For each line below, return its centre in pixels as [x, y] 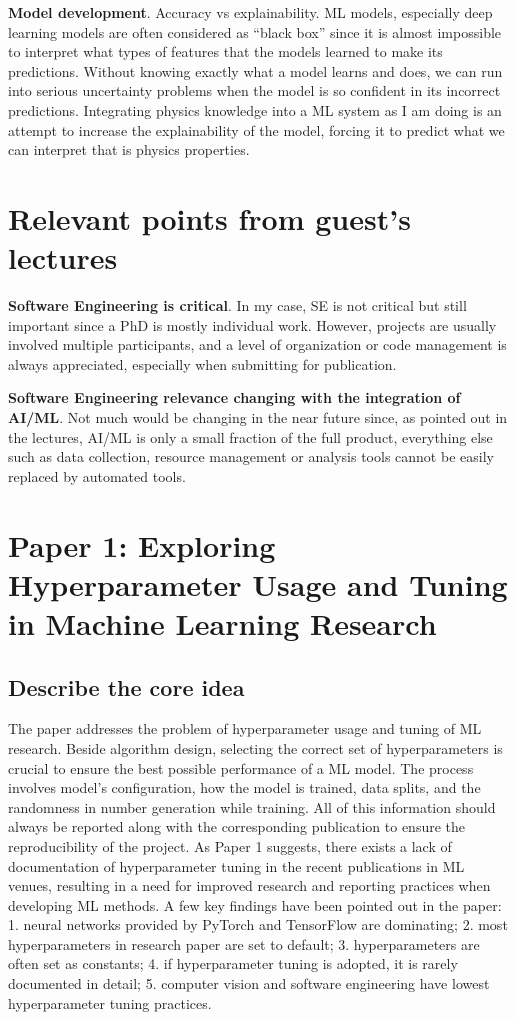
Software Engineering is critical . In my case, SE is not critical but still [237, 305]
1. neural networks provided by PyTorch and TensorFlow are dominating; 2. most [258, 924]
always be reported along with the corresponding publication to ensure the [237, 826]
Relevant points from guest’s [209, 217]
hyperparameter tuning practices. [110, 1002]
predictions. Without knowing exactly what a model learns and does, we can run [255, 70]
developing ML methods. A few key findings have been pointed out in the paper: [255, 904]
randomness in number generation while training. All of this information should [252, 806]
